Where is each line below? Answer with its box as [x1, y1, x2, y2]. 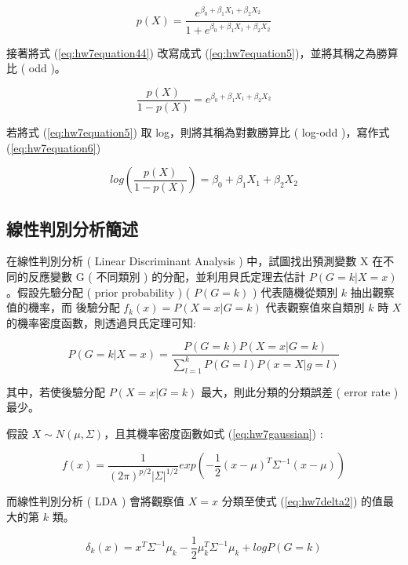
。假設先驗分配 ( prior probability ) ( [6, 283, 191, 300]
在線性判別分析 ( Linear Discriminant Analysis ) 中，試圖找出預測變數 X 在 [6, 253, 384, 269]
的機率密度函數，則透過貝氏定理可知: [6, 314, 196, 330]
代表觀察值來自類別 [265, 299, 365, 315]
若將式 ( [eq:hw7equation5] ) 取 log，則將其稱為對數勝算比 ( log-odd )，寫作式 [6, 124, 390, 140]
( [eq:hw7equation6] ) [6, 139, 101, 155]
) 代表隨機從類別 [253, 283, 338, 300]
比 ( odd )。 [6, 60, 66, 76]
